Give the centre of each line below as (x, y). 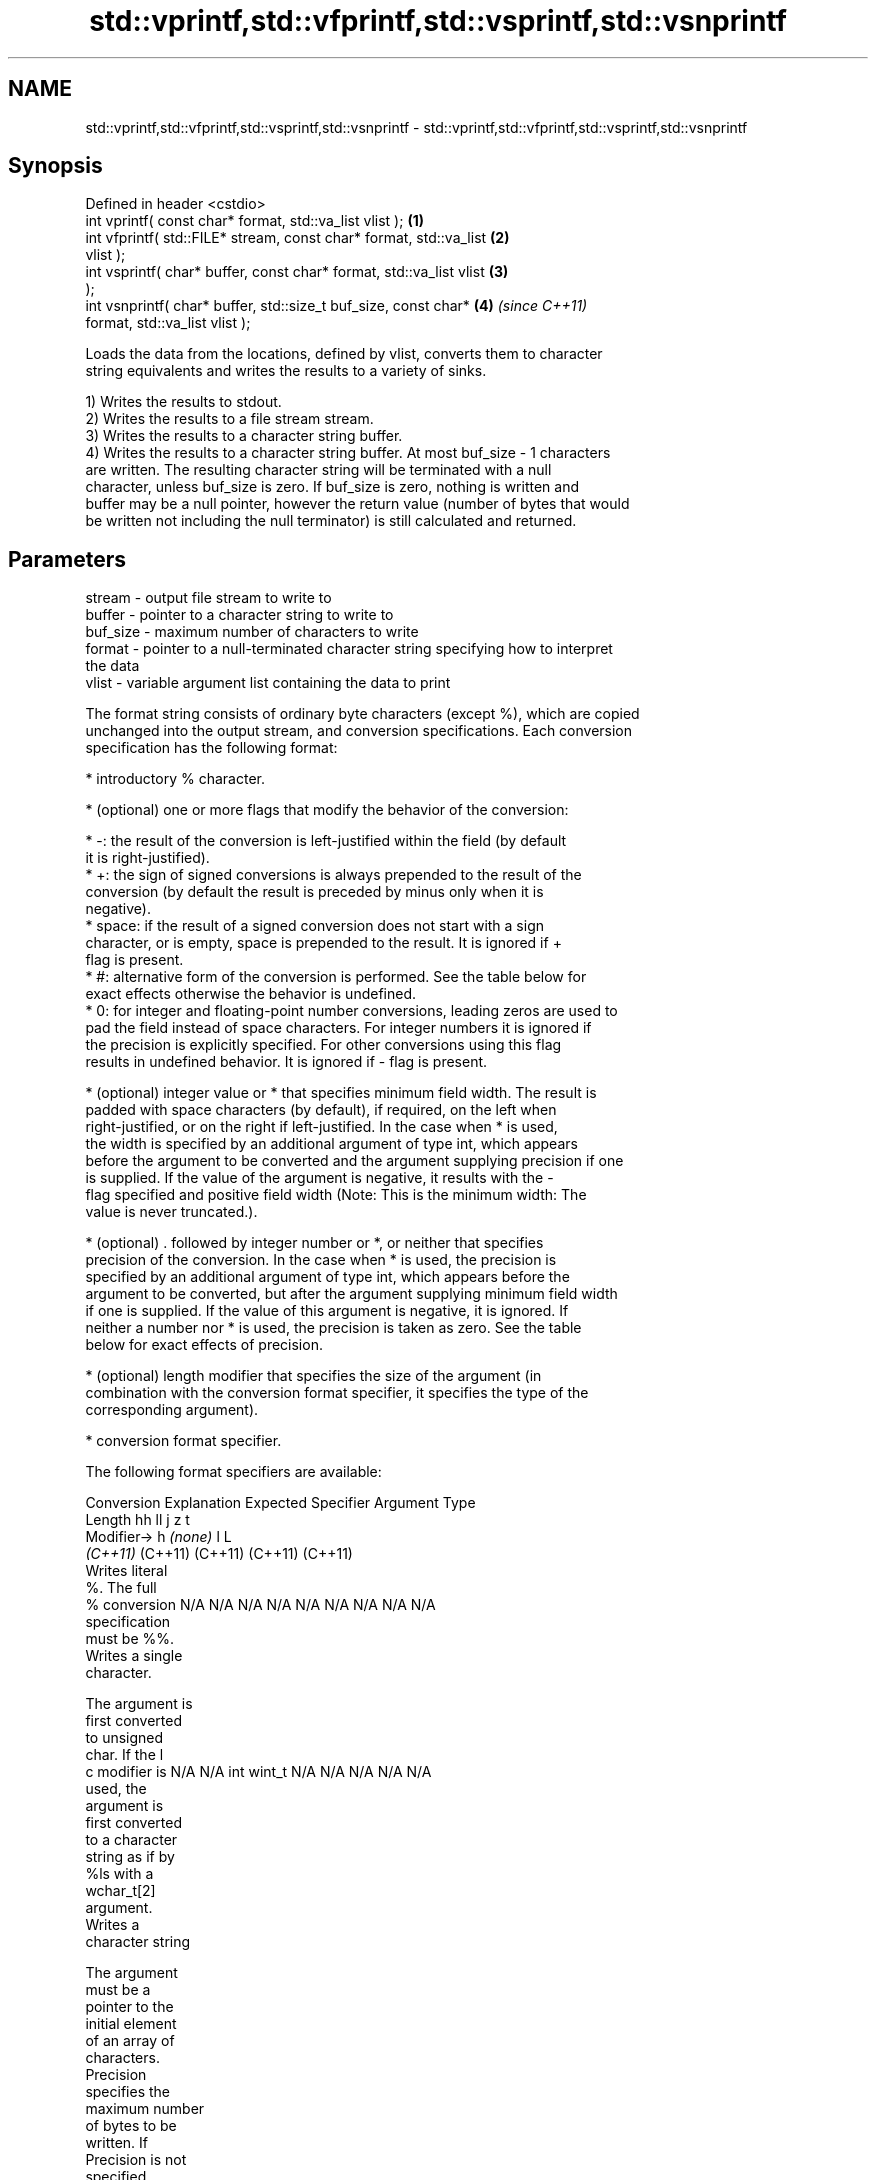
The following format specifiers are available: (233, 1472)
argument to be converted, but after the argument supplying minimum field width (351, 1294)
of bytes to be (131, 2126)
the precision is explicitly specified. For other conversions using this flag (323, 1045)
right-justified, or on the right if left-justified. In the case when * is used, (321, 1127)
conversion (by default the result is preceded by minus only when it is (314, 892)
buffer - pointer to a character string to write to (239, 615)
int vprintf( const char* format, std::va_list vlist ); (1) (254, 221)
